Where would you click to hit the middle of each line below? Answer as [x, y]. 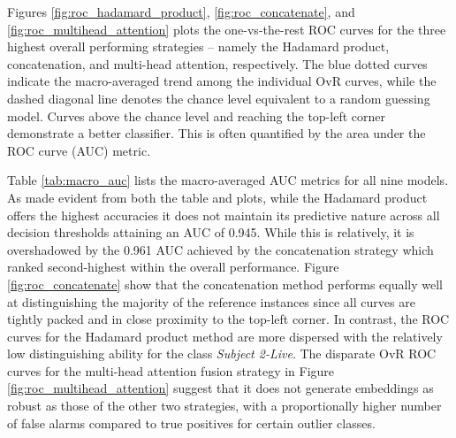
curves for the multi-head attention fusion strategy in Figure [171, 370]
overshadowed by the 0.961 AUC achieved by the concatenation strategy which [220, 249]
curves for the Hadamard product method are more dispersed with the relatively [225, 336]
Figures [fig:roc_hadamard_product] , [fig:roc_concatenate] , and [181, 12]
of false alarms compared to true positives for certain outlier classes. [191, 423]
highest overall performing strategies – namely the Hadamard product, [198, 46]
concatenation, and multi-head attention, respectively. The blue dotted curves [217, 63]
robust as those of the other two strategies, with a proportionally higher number [224, 406]
